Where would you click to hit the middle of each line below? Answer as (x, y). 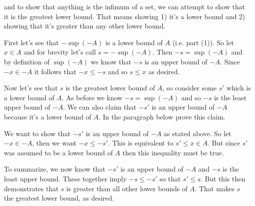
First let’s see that (32, 42)
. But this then (223, 178)
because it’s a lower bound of (48, 116)
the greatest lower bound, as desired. (59, 198)
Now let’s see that (31, 88)
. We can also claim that (100, 107)
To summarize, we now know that (55, 169)
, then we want (54, 143)
